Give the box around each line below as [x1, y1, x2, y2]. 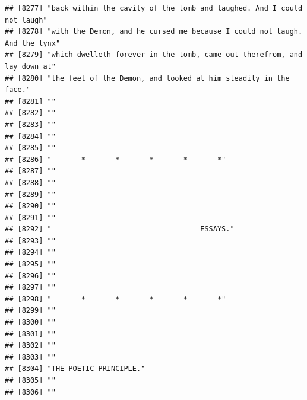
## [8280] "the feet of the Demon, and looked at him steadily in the [5, 74, 290, 82]
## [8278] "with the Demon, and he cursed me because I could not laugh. [5, 27, 303, 36]
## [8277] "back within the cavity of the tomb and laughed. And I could [5, 4, 303, 12]
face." [5, 85, 30, 94]
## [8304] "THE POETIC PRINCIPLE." [5, 364, 145, 373]
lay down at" [5, 62, 56, 71]
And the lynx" [5, 39, 61, 47]
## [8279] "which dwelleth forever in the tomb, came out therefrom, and [5, 50, 303, 59]
